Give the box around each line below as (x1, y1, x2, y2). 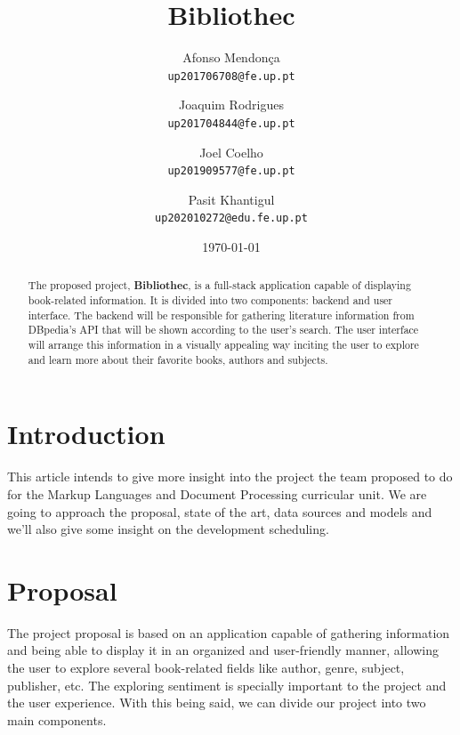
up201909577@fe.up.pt (167, 165, 295, 178)
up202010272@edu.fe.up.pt (155, 212, 308, 225)
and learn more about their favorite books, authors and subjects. (28, 351, 328, 367)
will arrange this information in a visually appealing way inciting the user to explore (28, 337, 419, 352)
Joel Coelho (199, 142, 263, 161)
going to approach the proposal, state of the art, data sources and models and (7, 502, 432, 521)
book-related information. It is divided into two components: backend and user (28, 293, 393, 308)
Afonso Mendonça (182, 48, 280, 67)
